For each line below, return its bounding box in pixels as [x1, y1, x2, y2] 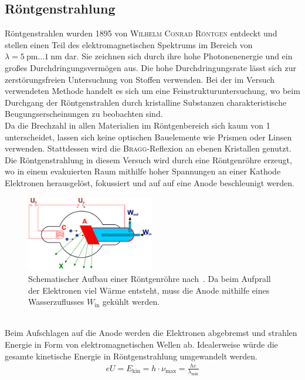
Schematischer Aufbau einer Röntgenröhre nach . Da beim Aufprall [28, 272, 271, 284]
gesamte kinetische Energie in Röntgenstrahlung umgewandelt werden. [5, 349, 257, 362]
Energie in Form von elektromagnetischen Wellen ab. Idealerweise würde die [5, 338, 278, 350]
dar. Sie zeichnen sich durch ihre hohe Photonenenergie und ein [65, 50, 293, 62]
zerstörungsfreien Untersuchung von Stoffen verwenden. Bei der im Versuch [5, 73, 275, 85]
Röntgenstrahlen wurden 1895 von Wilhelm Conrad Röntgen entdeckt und [5, 27, 277, 39]
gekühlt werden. [102, 295, 160, 308]
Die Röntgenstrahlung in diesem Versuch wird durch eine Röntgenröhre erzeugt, [5, 153, 292, 166]
